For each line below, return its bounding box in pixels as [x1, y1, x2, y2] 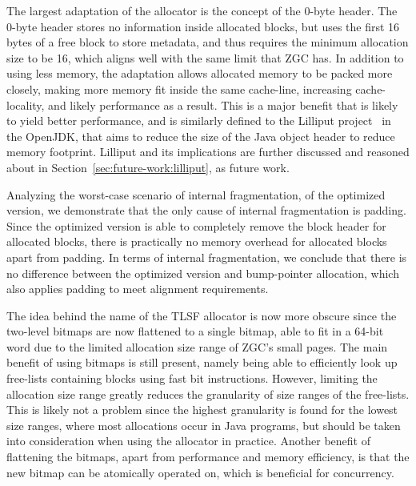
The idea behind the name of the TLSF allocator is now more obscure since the [6, 307, 397, 323]
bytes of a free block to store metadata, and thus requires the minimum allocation [6, 34, 409, 50]
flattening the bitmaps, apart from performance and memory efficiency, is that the [6, 448, 410, 465]
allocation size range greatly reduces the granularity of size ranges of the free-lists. [6, 385, 410, 402]
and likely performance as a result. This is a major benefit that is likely [48, 96, 398, 113]
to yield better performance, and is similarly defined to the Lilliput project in [6, 112, 391, 129]
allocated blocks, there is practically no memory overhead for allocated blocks [6, 233, 387, 250]
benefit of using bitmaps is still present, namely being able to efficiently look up [6, 354, 398, 371]
